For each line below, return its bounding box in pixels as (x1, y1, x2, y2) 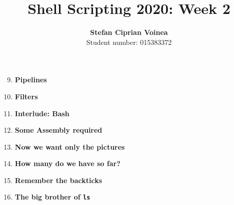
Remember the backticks (14, 175, 102, 185)
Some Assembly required (14, 125, 102, 135)
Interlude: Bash (14, 108, 69, 118)
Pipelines (14, 74, 47, 85)
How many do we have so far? (14, 158, 120, 169)
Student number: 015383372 (86, 36, 172, 47)
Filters (14, 91, 38, 101)
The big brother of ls (14, 192, 90, 202)
